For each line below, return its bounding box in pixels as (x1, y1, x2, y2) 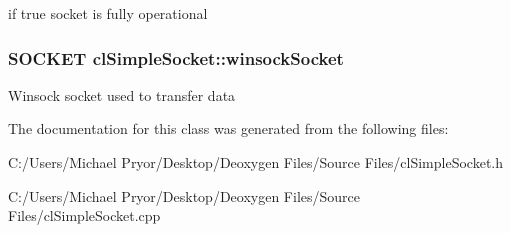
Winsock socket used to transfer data (8, 84, 236, 105)
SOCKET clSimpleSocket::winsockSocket (8, 45, 344, 70)
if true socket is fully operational (8, 3, 208, 23)
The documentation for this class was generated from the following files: (8, 118, 449, 139)
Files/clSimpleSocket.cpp (8, 205, 161, 226)
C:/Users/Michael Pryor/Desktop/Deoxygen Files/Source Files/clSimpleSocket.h (8, 152, 504, 172)
